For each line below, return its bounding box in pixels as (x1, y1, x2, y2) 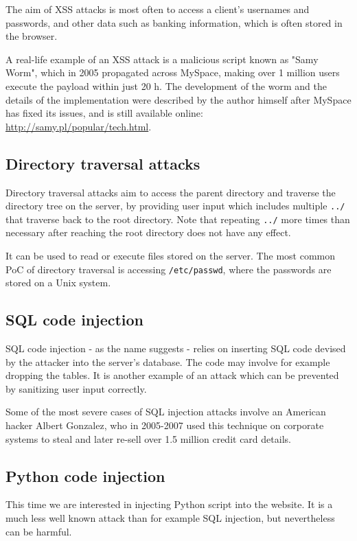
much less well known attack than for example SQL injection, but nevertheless (5, 511, 335, 525)
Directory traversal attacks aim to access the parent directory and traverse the (5, 185, 336, 199)
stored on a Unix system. (5, 275, 111, 290)
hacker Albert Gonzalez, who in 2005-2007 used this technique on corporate (5, 418, 324, 433)
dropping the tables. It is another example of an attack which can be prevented (5, 368, 339, 382)
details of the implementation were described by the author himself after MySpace (5, 92, 352, 106)
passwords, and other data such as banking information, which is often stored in (5, 15, 343, 30)
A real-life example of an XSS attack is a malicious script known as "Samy (5, 51, 319, 66)
